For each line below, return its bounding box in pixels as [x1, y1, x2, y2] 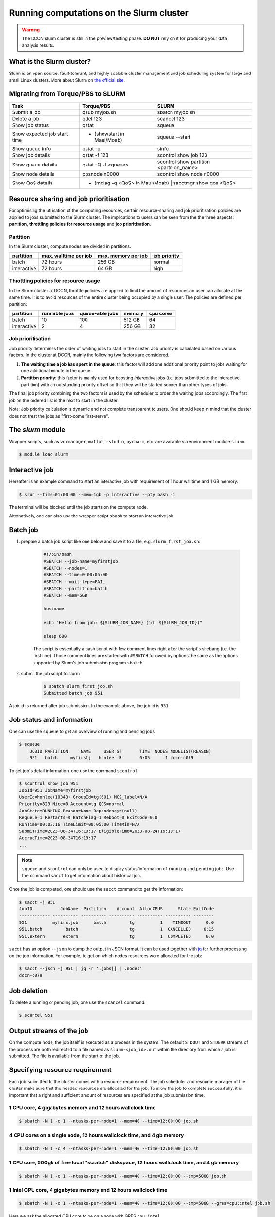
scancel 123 [157, 115, 185, 122]
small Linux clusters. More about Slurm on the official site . [9, 77, 125, 83]
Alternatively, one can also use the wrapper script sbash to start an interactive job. [9, 513, 175, 519]
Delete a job [12, 115, 40, 122]
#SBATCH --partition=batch [43, 586, 108, 591]
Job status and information [9, 716, 93, 724]
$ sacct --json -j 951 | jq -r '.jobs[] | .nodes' [19, 966, 143, 971]
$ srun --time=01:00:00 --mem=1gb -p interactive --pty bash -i [19, 492, 176, 497]
